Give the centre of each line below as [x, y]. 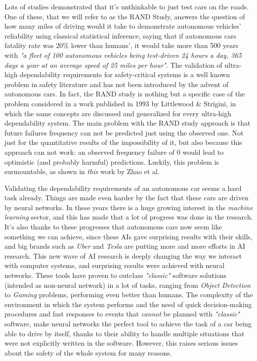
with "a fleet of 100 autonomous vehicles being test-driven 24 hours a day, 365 [123, 55]
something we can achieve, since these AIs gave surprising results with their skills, [128, 236]
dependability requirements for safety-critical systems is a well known [125, 74]
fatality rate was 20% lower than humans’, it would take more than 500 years [122, 45]
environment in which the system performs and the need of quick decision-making [128, 304]
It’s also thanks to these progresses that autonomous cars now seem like [113, 227]
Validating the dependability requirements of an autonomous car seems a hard [123, 188]
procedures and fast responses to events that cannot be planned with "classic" [122, 314]
